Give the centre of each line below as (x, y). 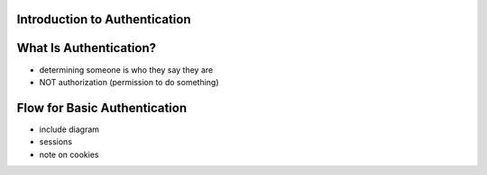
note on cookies (69, 154)
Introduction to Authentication (104, 19)
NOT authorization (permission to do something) (129, 82)
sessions (55, 142)
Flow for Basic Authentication (102, 108)
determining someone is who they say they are (126, 70)
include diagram (69, 129)
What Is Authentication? (87, 48)
